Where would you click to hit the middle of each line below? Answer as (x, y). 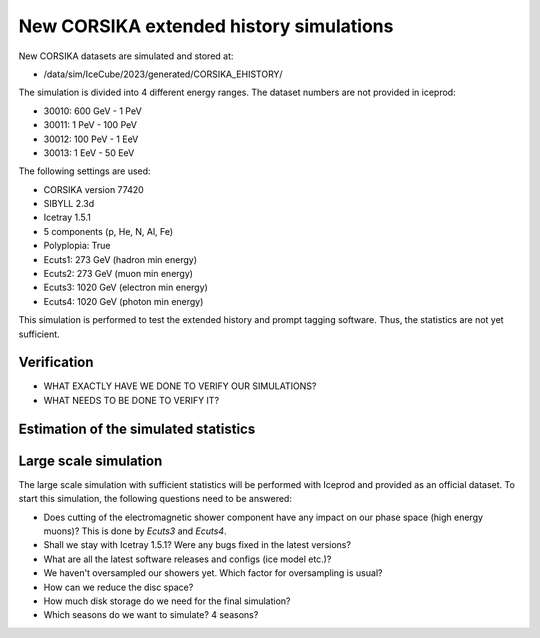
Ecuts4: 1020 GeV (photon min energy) (123, 301)
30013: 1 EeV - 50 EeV (89, 152)
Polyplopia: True (77, 246)
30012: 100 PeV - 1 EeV (91, 139)
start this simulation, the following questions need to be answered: (155, 499)
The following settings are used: (84, 171)
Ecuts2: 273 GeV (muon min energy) (118, 274)
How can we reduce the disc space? (118, 587)
